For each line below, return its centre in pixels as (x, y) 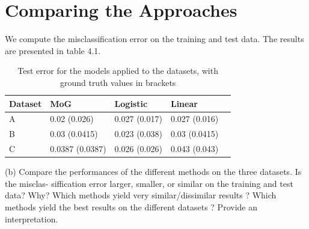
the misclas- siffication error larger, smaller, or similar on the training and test (149, 183)
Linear (184, 103)
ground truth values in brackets (118, 82)
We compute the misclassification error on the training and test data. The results (154, 39)
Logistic (131, 103)
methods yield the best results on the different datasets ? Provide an (131, 206)
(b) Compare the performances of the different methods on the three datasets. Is (153, 172)
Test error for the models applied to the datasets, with (118, 71)
